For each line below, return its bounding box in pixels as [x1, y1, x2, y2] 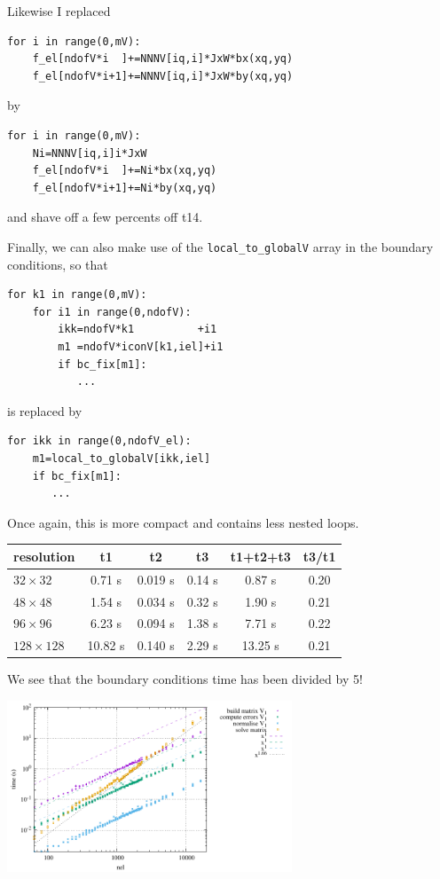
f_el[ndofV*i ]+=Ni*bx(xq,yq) [32, 164, 217, 177]
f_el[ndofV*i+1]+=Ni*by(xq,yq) [32, 181, 217, 194]
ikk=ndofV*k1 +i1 [58, 323, 217, 336]
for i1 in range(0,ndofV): [32, 305, 192, 318]
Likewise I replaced [7, 2, 111, 20]
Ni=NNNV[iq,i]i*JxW [32, 146, 147, 160]
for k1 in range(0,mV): [7, 288, 147, 302]
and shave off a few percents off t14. [7, 208, 203, 226]
